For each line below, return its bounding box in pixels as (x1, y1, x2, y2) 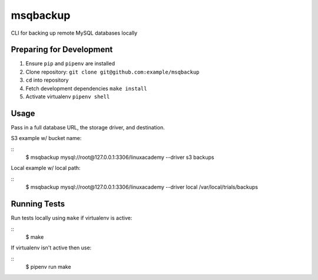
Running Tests (11, 199, 65, 209)
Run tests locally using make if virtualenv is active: (11, 215, 132, 222)
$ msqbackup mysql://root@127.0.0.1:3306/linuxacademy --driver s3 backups (25, 154, 214, 161)
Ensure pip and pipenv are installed (25, 60, 115, 67)
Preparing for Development (11, 45, 113, 55)
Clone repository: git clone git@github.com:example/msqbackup (25, 68, 200, 75)
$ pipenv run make (25, 264, 71, 271)
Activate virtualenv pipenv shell (25, 93, 110, 100)
